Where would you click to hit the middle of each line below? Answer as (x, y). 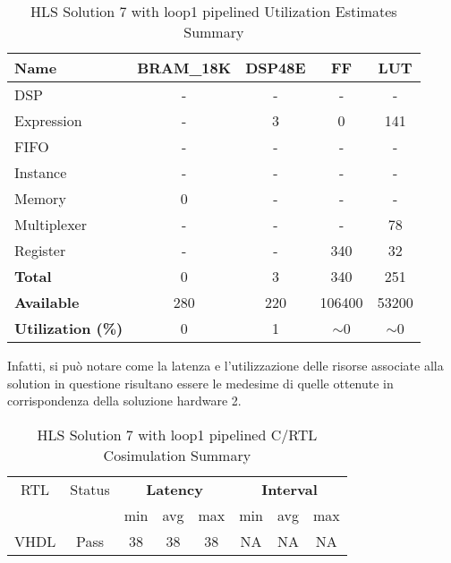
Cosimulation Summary (177, 455)
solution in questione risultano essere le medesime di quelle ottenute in (200, 383)
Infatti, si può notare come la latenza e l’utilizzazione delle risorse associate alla (225, 365)
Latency (174, 489)
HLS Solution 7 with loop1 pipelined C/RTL (177, 434)
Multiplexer (51, 224)
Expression (48, 120)
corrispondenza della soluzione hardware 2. (124, 401)
